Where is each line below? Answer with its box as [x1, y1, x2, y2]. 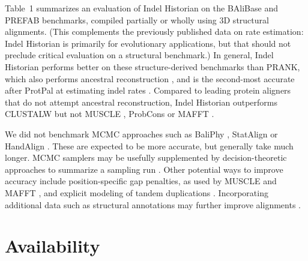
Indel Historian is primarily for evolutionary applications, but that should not [5, 37, 291, 49]
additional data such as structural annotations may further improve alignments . [5, 198, 301, 211]
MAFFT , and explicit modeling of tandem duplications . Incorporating [5, 186, 268, 199]
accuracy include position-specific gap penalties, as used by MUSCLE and [5, 175, 277, 187]
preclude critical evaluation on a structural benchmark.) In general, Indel [5, 49, 274, 61]
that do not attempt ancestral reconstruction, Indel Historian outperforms [5, 95, 278, 108]
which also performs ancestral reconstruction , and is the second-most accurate [5, 72, 295, 85]
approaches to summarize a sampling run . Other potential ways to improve [5, 163, 283, 175]
